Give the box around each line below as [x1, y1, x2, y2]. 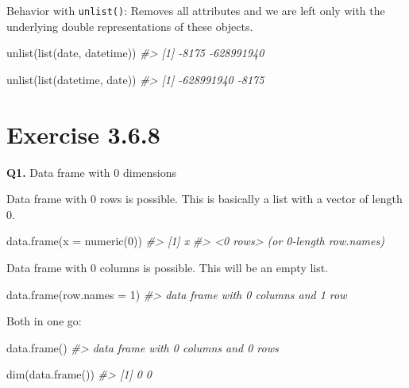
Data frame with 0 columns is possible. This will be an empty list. [6, 259, 329, 275]
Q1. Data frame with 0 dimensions [6, 163, 177, 180]
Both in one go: [6, 313, 82, 329]
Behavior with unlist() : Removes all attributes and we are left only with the [6, 2, 385, 18]
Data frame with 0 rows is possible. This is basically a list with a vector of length [6, 190, 403, 207]
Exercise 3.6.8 [6, 117, 160, 150]
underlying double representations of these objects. [6, 17, 253, 34]
